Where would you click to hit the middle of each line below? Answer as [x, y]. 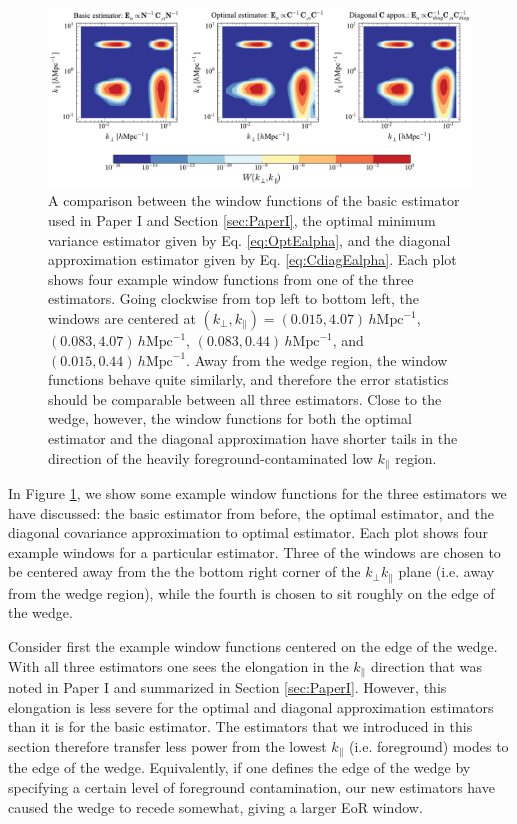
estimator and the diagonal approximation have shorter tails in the [253, 438]
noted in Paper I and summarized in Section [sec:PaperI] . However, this [227, 687]
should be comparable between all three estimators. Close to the [245, 398]
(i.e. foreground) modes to [428, 745]
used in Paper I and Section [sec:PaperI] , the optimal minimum [242, 220]
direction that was [426, 665]
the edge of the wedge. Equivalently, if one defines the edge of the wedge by [239, 767]
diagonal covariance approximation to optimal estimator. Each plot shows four [248, 532]
